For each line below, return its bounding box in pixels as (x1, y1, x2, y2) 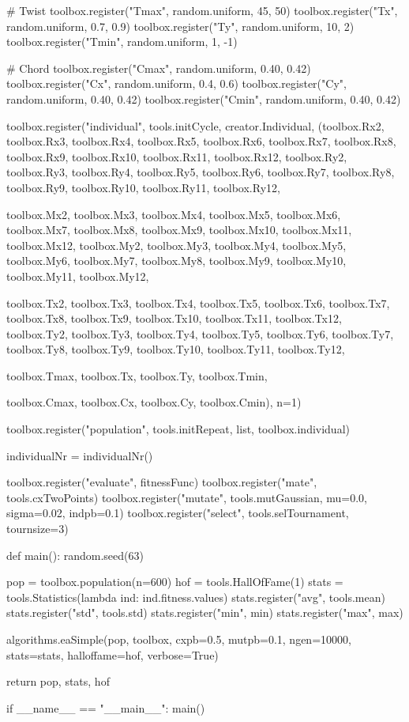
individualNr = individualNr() (6, 447, 153, 463)
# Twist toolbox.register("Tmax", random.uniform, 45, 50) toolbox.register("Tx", (6, 2, 398, 18)
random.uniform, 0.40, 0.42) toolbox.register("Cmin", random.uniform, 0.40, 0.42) (6, 90, 401, 107)
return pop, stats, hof (6, 673, 110, 690)
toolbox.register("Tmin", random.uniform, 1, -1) (6, 33, 238, 50)
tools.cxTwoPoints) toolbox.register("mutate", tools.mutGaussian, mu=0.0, (6, 489, 368, 505)
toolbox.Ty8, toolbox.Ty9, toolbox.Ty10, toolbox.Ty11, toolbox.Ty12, (6, 341, 345, 357)
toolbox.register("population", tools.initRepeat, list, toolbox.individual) (6, 421, 350, 437)
